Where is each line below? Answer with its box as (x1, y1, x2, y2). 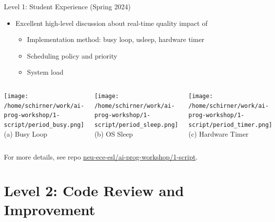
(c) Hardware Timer (188, 128, 249, 139)
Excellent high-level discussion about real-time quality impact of (15, 18, 208, 28)
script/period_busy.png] (4, 121, 84, 128)
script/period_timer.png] (188, 121, 273, 128)
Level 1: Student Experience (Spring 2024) (4, 1, 131, 11)
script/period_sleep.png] (94, 121, 178, 128)
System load (27, 67, 63, 77)
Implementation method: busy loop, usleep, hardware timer (27, 34, 205, 44)
